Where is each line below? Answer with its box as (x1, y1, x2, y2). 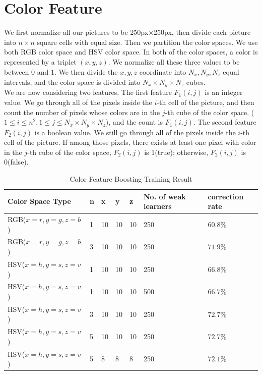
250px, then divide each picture (154, 27, 251, 37)
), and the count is (105, 117, 163, 127)
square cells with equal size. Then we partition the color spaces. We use (37, 36, 258, 47)
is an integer (205, 87, 243, 97)
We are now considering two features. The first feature (4, 87, 172, 97)
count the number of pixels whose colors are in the (4, 106, 160, 117)
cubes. (186, 76, 206, 87)
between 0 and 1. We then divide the (4, 66, 118, 77)
